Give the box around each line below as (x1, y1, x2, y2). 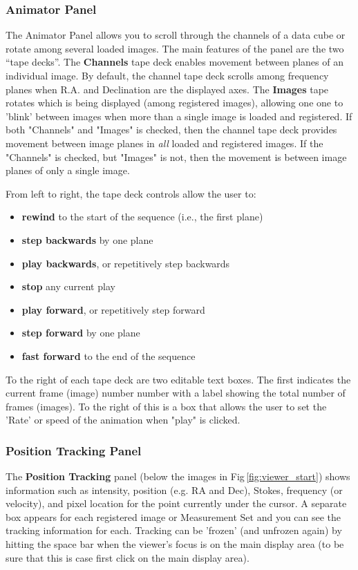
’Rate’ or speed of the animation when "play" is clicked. (6, 412, 241, 427)
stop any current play (21, 279, 115, 294)
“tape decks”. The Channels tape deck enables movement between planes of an (6, 55, 343, 69)
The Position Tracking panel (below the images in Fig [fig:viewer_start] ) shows (6, 469, 350, 484)
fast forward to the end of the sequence (21, 348, 196, 363)
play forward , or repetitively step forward (21, 302, 205, 316)
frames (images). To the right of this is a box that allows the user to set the (6, 399, 327, 413)
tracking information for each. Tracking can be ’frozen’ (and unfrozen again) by (6, 523, 342, 538)
